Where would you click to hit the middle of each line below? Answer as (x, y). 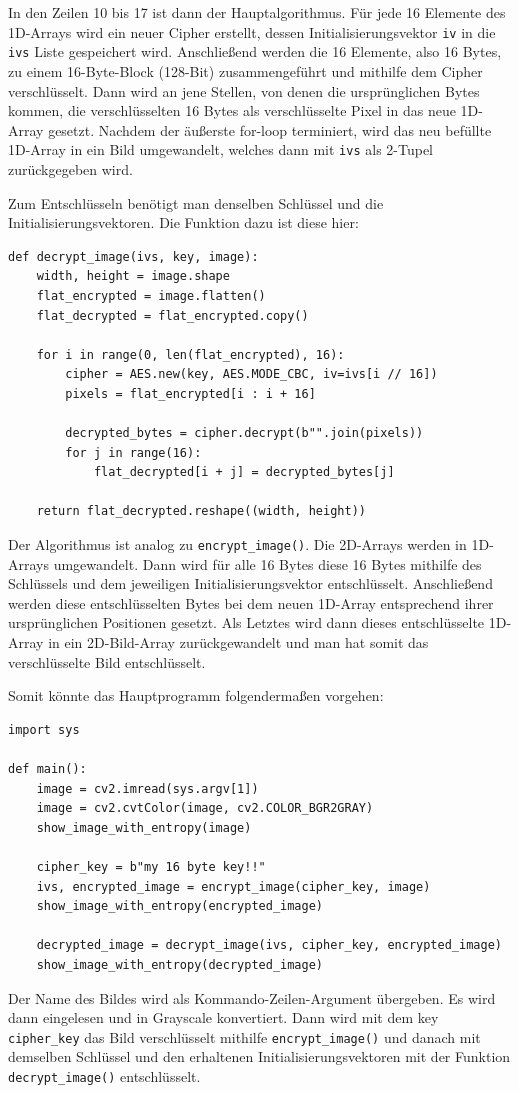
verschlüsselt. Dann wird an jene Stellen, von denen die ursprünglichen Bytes (244, 90)
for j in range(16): (133, 452)
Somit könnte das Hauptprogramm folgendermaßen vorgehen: (196, 695)
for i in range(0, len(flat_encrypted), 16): (190, 354)
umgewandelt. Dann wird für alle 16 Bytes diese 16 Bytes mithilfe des (267, 563)
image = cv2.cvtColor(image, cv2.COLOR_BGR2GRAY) (205, 808)
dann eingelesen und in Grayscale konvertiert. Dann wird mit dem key (223, 1017)
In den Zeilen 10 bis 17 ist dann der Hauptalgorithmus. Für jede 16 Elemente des (257, 12)
